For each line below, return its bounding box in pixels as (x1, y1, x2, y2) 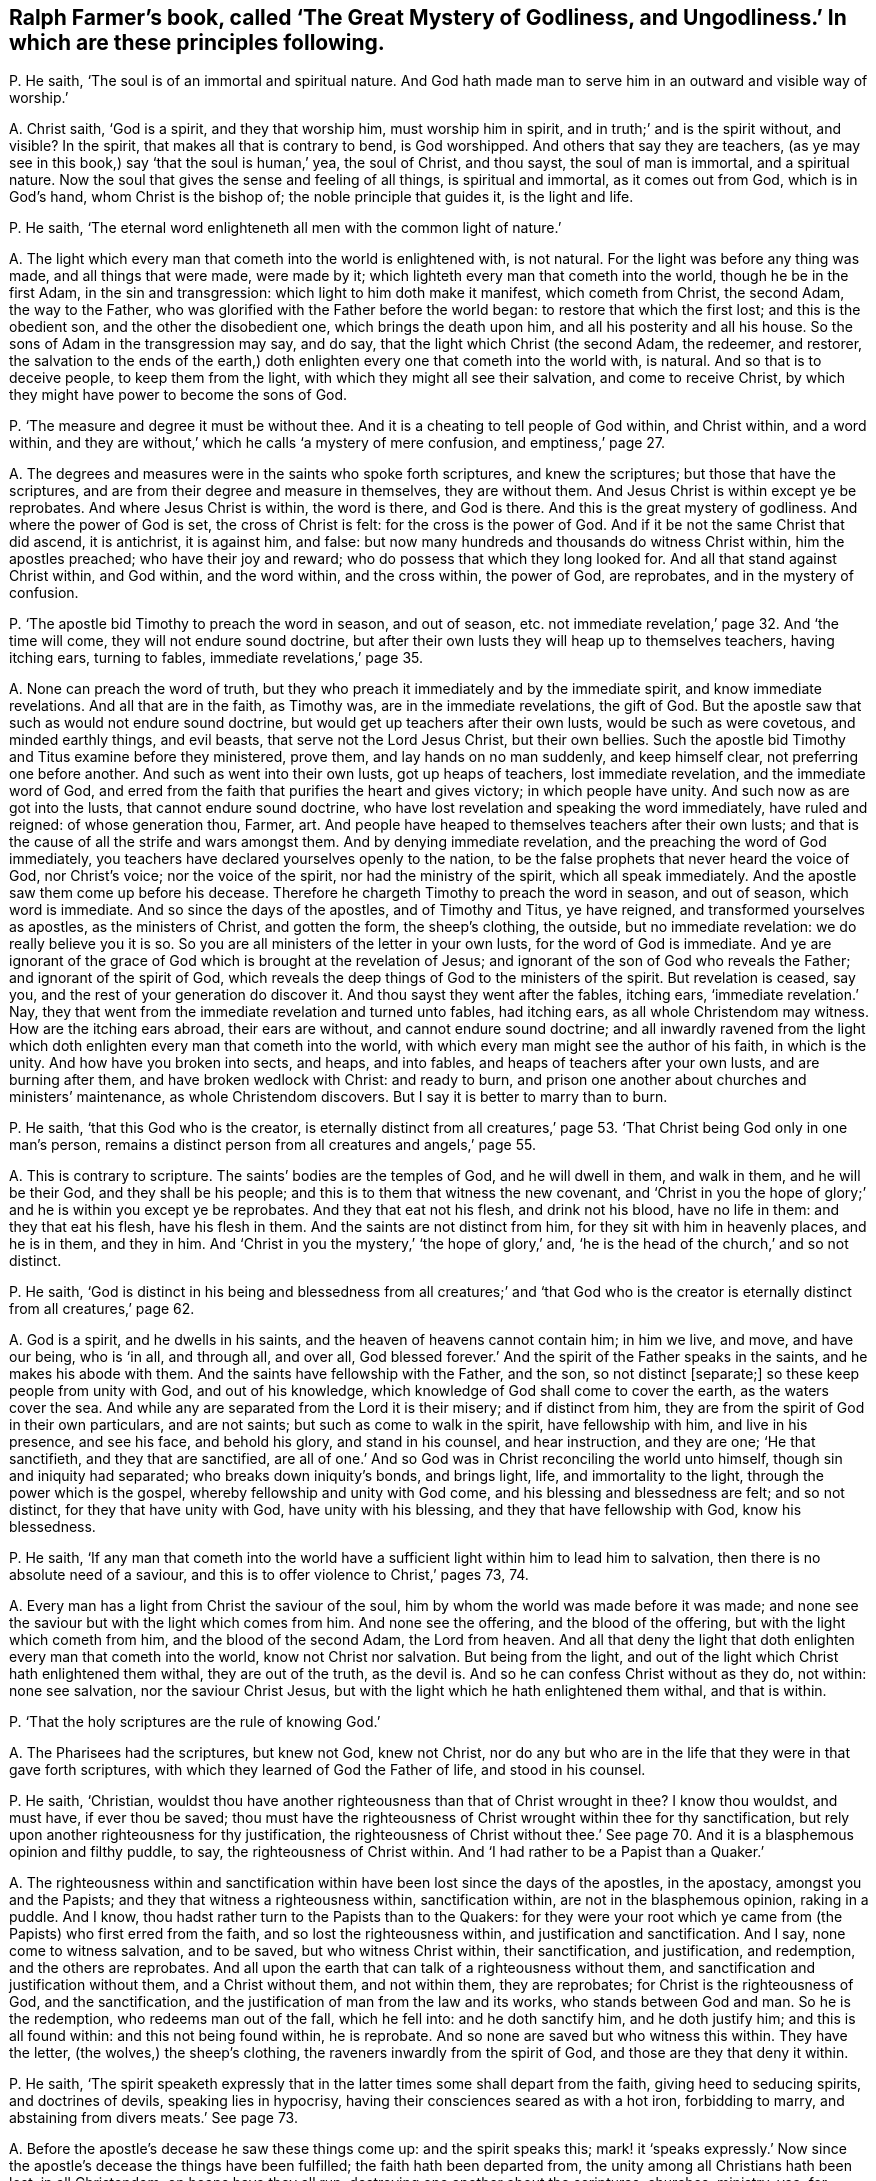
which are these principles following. (9, 30, 385, 55)
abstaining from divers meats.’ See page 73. (9, 2109, 298, 2127)
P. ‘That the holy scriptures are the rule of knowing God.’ (9, 1713, 381, 1731)
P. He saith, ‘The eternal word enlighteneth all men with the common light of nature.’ (9, 219, 562, 237)
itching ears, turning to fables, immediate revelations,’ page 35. (9, 649, 424, 667)
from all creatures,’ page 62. (9, 1300, 195, 1318)
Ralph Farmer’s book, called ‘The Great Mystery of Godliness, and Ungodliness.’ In (9, 5, 847, 30)
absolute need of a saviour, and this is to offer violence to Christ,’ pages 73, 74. (9, 1566, 529, 1584)
